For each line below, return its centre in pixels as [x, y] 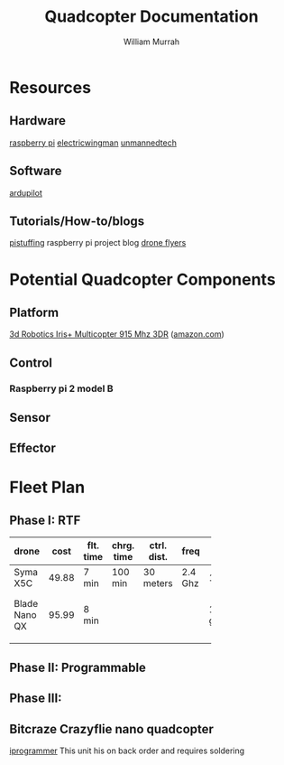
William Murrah [151, 42]
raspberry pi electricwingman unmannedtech [93, 143]
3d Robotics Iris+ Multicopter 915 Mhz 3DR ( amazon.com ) [117, 334]
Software [36, 171]
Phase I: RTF [45, 521]
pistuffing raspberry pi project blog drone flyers [98, 243]
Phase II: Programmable [78, 667]
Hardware [37, 121]
